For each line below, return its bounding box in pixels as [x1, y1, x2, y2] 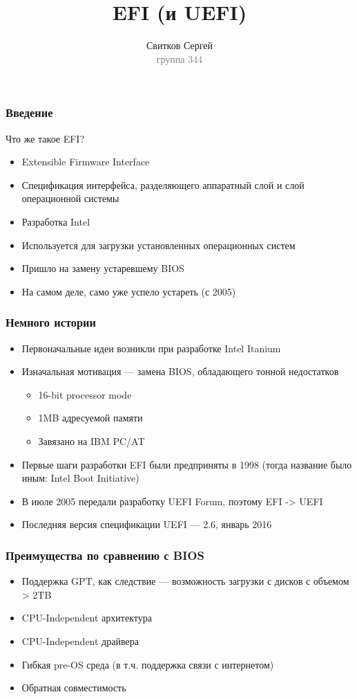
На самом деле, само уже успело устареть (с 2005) [21, 284, 236, 298]
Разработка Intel [21, 214, 90, 228]
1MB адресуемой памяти [38, 410, 143, 425]
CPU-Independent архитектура [21, 610, 152, 625]
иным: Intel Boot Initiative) [21, 471, 139, 485]
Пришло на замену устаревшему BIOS [21, 261, 184, 275]
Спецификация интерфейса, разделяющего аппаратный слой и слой [21, 177, 305, 192]
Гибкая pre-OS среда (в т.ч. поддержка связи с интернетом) [21, 657, 274, 671]
